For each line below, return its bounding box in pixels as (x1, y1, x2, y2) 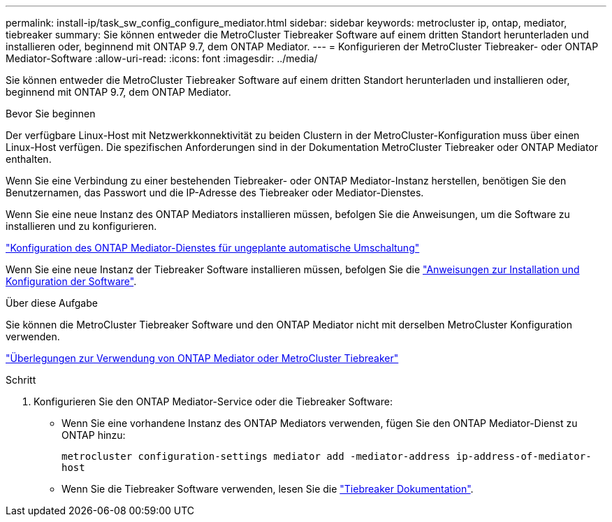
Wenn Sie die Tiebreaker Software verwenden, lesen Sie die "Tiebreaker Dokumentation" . (61, 483, 474, 495)
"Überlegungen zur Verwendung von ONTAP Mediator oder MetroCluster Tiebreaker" (6, 352, 399, 364)
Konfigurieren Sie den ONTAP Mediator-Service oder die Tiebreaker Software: (34, 396, 393, 407)
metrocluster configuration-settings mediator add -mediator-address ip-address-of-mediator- (61, 451, 592, 462)
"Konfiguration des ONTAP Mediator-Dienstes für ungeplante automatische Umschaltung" (6, 242, 420, 254)
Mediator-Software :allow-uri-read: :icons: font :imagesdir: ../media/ (6, 52, 318, 64)
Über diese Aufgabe (6, 297, 98, 309)
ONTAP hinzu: (61, 429, 126, 441)
